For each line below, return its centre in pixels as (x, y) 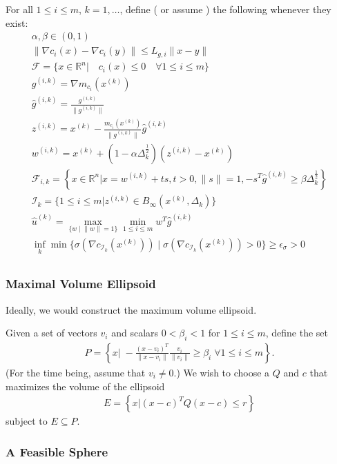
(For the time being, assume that (76, 372)
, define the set (297, 333)
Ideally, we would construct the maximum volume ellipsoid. (131, 309)
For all (19, 9)
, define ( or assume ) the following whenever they (225, 9)
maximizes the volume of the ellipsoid (85, 386)
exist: (17, 22)
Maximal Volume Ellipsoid (81, 284)
